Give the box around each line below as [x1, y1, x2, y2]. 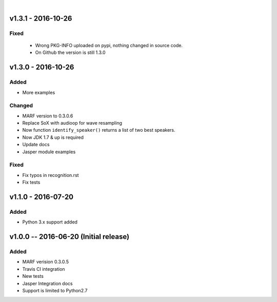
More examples [22, 89, 55, 95]
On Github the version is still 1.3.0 [35, 49, 106, 56]
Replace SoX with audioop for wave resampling [22, 120, 123, 126]
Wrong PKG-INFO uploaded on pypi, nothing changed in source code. [35, 42, 183, 48]
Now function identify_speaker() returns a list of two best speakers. [22, 127, 175, 133]
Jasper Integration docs [22, 280, 73, 287]
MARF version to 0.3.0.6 [22, 113, 73, 119]
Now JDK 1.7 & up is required [22, 134, 84, 140]
